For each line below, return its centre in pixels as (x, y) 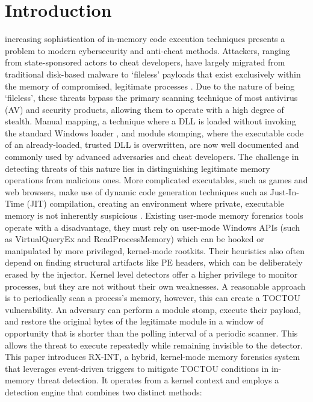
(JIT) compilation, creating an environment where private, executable (155, 203)
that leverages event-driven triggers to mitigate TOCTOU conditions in (137, 368)
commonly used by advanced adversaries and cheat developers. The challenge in (152, 157)
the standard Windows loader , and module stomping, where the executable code (154, 132)
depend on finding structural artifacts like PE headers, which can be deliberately (154, 262)
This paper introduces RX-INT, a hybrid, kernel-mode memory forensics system (153, 357)
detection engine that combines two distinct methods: (104, 391)
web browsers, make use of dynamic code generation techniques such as (136, 191)
